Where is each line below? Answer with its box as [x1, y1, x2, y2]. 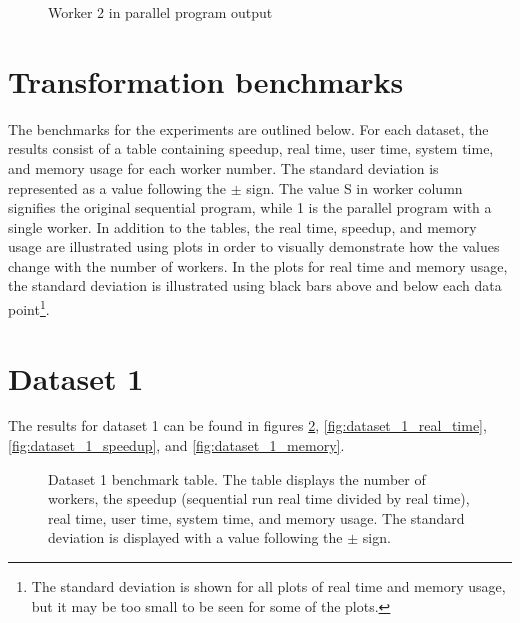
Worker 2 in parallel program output [48, 2, 273, 22]
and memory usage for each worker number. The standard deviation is [8, 157, 439, 178]
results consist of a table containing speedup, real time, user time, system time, [8, 138, 494, 159]
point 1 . [8, 296, 50, 319]
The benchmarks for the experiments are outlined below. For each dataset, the [8, 118, 489, 139]
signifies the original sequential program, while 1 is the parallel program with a [8, 197, 492, 218]
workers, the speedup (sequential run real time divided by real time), [48, 488, 470, 509]
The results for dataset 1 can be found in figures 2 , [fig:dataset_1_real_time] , [8, 415, 487, 436]
